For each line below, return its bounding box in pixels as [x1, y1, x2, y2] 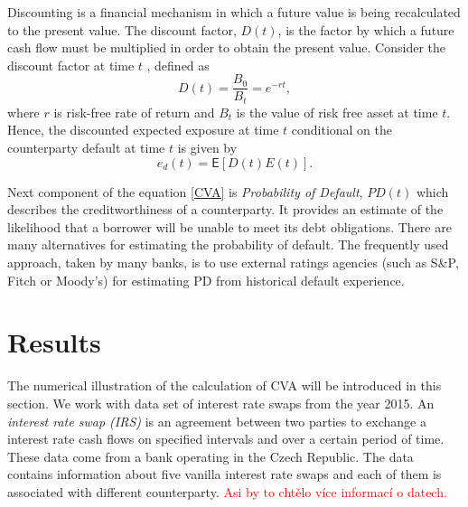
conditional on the [291, 120, 393, 139]
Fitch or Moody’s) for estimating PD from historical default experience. [7, 270, 405, 289]
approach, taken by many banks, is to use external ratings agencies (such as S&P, [7, 253, 459, 272]
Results [7, 324, 101, 361]
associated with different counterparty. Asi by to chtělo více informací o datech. [7, 482, 447, 501]
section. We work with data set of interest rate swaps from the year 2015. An [7, 393, 435, 412]
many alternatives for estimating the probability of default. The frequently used [7, 235, 449, 254]
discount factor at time [7, 55, 135, 74]
